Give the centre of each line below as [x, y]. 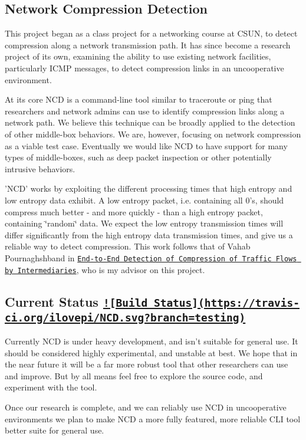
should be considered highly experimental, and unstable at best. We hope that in [151, 352]
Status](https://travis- [226, 303]
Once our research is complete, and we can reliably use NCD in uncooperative [146, 407]
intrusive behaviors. [40, 168]
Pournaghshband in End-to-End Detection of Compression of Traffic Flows [151, 257]
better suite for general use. [55, 430]
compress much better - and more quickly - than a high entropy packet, [134, 211]
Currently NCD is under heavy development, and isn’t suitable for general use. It [152, 341]
